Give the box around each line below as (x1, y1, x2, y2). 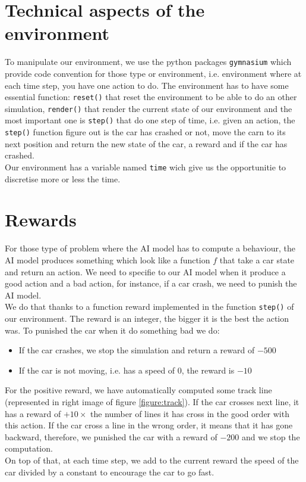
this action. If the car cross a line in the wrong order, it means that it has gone (5, 419, 293, 431)
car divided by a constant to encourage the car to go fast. (5, 465, 214, 478)
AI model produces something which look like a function (5, 253, 210, 266)
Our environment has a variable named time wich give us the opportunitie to (5, 160, 286, 173)
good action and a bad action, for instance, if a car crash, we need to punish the (5, 277, 297, 290)
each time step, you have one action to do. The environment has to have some (5, 79, 289, 91)
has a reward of (5, 407, 61, 419)
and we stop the (241, 430, 300, 443)
